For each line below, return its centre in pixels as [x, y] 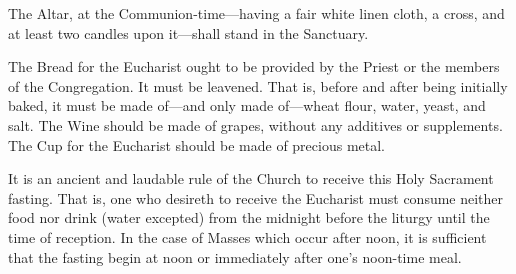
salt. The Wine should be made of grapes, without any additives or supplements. [255, 124]
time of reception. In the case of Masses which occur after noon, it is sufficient [247, 236]
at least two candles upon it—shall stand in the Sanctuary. [188, 32]
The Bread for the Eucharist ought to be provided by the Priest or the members [254, 66]
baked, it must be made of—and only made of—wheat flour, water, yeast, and [247, 105]
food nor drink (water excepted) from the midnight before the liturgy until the [249, 217]
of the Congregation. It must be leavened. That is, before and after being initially [258, 85]
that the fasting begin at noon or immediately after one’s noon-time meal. [235, 256]
